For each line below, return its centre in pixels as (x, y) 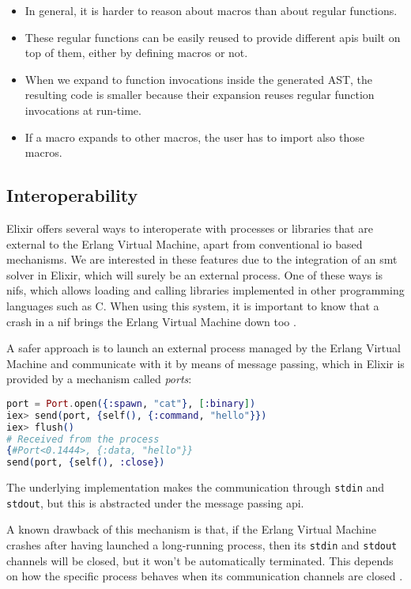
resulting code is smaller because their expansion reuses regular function (200, 95)
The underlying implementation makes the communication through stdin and (196, 487)
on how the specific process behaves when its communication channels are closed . (205, 576)
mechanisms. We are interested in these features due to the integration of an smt (202, 259)
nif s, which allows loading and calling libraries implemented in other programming (205, 290)
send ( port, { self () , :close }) (86, 463)
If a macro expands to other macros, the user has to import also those (194, 137)
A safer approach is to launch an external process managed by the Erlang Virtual (204, 348)
